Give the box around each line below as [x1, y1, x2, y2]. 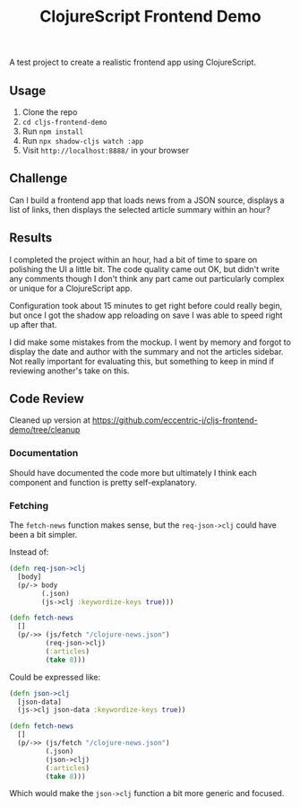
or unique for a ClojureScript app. [9, 283, 133, 294]
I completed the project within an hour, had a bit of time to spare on [9, 254, 258, 265]
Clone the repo [21, 107, 78, 118]
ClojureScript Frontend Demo [39, 6, 261, 27]
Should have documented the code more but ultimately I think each [9, 467, 257, 478]
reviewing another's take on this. [9, 365, 130, 376]
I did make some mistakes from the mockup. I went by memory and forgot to [9, 337, 291, 347]
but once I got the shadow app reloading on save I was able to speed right [9, 310, 284, 320]
